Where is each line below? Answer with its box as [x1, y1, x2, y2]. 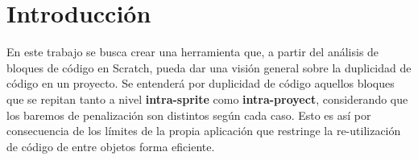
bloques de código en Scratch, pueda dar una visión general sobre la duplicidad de [6, 59, 412, 76]
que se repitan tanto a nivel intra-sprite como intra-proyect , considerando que [6, 90, 408, 107]
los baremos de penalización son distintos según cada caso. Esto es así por [6, 106, 371, 123]
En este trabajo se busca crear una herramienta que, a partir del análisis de [6, 43, 379, 60]
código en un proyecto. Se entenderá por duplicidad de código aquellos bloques [6, 75, 395, 92]
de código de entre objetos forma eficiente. [6, 137, 215, 154]
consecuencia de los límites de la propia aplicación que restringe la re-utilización [6, 122, 401, 139]
